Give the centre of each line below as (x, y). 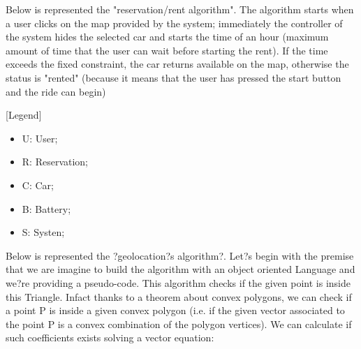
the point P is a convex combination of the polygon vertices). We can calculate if (179, 324)
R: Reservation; (55, 162)
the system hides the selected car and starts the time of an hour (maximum (167, 37)
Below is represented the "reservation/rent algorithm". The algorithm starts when (180, 9)
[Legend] (24, 115)
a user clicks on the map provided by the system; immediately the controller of (174, 23)
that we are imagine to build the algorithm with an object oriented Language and (180, 269)
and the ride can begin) (56, 91)
